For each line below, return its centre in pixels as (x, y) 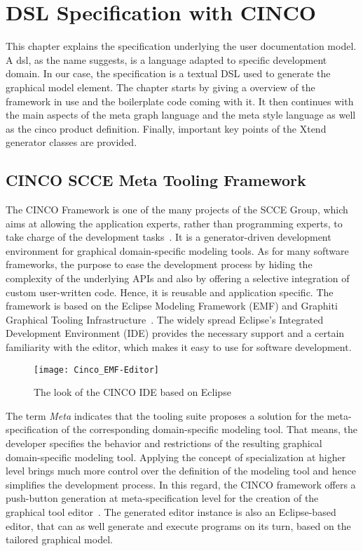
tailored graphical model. (59, 539)
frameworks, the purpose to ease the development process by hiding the (159, 264)
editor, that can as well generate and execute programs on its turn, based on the (178, 525)
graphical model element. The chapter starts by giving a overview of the (160, 87)
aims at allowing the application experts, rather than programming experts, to (174, 223)
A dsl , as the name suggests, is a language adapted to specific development (166, 59)
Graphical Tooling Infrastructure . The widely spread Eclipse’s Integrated (165, 319)
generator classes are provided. (71, 142)
